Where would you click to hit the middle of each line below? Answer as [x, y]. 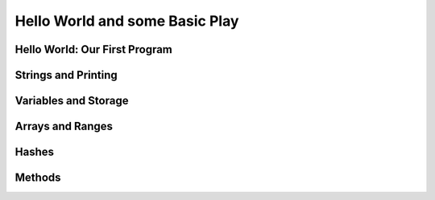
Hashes [34, 152]
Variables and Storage [72, 101]
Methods [38, 178]
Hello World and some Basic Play [127, 21]
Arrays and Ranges [64, 127]
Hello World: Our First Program [94, 49]
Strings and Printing [66, 75]
